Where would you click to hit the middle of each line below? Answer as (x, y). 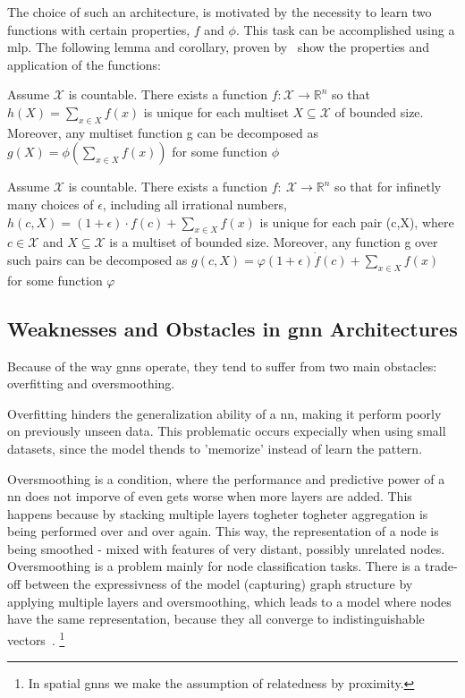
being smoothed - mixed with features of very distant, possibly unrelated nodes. (226, 548)
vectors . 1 (36, 638)
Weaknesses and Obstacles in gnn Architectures (232, 328)
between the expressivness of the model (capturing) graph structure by (219, 584)
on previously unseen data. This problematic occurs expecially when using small (227, 431)
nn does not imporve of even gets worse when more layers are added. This (210, 496)
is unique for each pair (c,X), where (357, 221)
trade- (441, 566)
